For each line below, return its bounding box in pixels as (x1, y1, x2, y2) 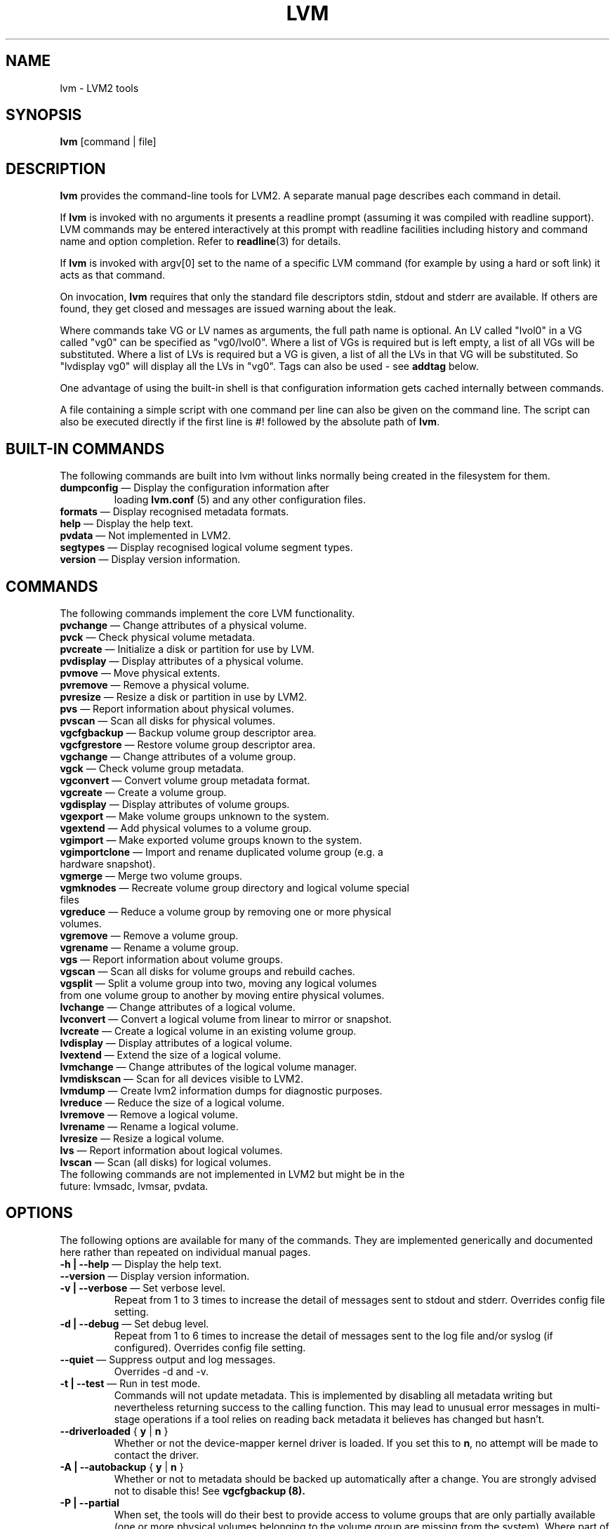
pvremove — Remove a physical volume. (60, 678, 250, 691)
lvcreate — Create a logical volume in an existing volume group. (60, 1024, 357, 1037)
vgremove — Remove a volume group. (60, 929, 239, 941)
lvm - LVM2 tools (60, 81, 139, 94)
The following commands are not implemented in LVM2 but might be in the (60, 1167, 405, 1180)
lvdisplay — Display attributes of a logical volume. (60, 1036, 293, 1049)
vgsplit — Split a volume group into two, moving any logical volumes (60, 977, 377, 989)
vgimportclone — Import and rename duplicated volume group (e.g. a (60, 845, 383, 858)
